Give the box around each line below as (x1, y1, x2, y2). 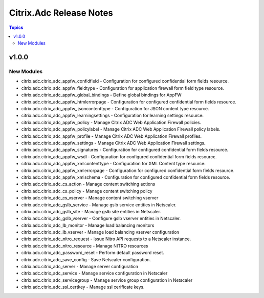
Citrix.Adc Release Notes (9, 7, 113, 18)
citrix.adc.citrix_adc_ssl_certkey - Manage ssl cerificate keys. (21, 284, 145, 290)
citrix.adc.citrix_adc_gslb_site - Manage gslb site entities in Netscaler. (21, 208, 161, 214)
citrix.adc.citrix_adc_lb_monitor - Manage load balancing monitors (21, 222, 154, 228)
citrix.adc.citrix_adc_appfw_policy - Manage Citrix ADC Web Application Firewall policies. (21, 119, 201, 125)
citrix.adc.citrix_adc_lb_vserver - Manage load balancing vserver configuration (21, 229, 179, 235)
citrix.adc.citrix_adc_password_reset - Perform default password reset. (21, 250, 165, 256)
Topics (9, 25, 23, 30)
